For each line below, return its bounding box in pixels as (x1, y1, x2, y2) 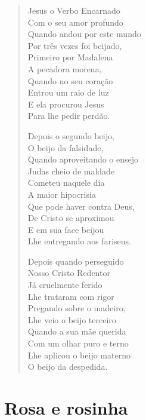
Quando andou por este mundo (27, 27, 141, 40)
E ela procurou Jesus (27, 97, 104, 110)
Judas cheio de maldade (27, 164, 115, 177)
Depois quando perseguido (27, 255, 124, 267)
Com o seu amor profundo (27, 16, 123, 28)
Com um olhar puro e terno (27, 337, 129, 350)
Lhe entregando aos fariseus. (27, 235, 131, 247)
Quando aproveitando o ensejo (27, 153, 139, 165)
